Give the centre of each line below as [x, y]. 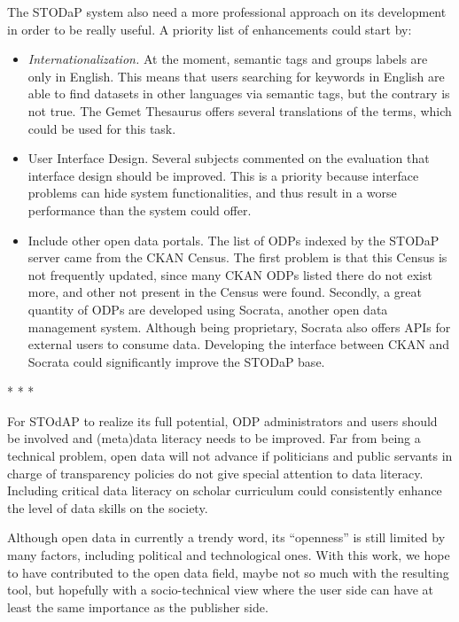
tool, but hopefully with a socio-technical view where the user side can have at [220, 590]
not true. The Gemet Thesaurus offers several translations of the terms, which [240, 110]
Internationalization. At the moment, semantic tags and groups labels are [228, 59]
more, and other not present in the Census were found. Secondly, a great [225, 292]
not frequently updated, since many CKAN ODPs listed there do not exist [230, 274]
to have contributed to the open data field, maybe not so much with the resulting [228, 572]
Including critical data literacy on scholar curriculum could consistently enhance [225, 490]
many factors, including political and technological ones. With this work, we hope [229, 555]
